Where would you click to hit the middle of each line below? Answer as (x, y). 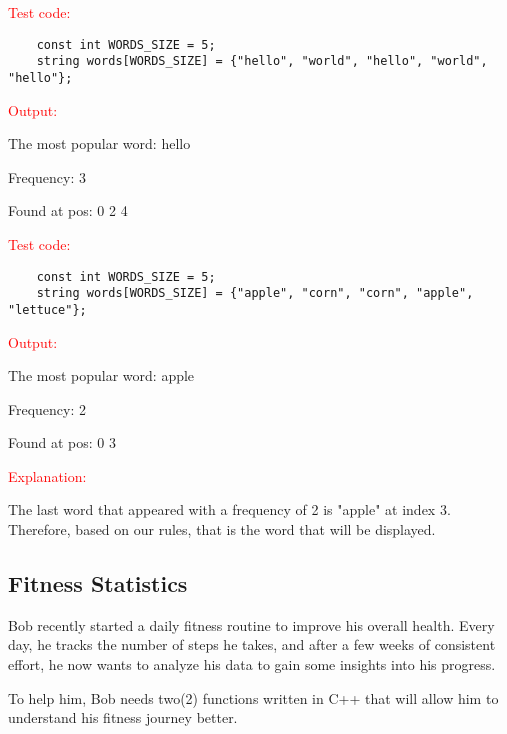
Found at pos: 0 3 (62, 442)
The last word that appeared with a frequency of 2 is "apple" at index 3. (229, 509)
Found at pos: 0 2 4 (68, 210)
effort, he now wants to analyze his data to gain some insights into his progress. (252, 664)
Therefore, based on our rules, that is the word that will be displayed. (222, 529)
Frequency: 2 (47, 408)
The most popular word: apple (101, 375)
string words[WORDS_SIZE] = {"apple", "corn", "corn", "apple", (255, 293)
